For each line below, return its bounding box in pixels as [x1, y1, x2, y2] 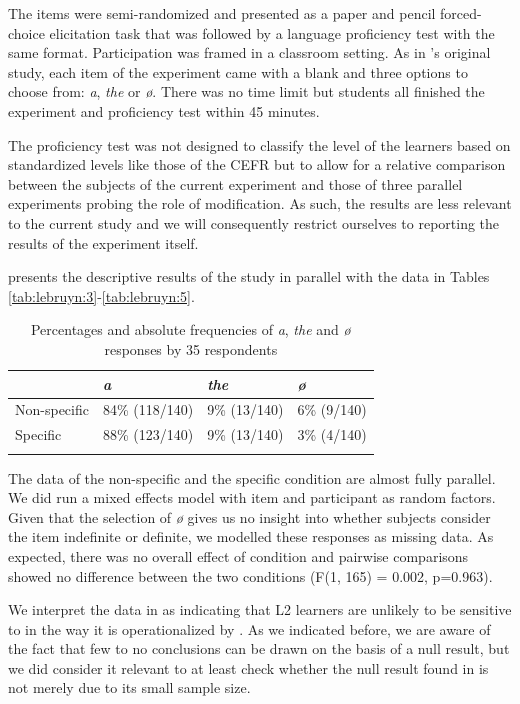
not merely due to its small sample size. [8, 677, 251, 698]
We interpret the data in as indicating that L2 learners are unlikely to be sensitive [8, 599, 512, 620]
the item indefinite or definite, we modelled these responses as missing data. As [8, 526, 494, 547]
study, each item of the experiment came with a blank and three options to [8, 61, 468, 82]
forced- [440, 3, 482, 23]
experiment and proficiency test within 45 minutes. [8, 100, 320, 121]
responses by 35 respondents [104, 338, 278, 359]
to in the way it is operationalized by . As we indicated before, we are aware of [8, 618, 491, 639]
